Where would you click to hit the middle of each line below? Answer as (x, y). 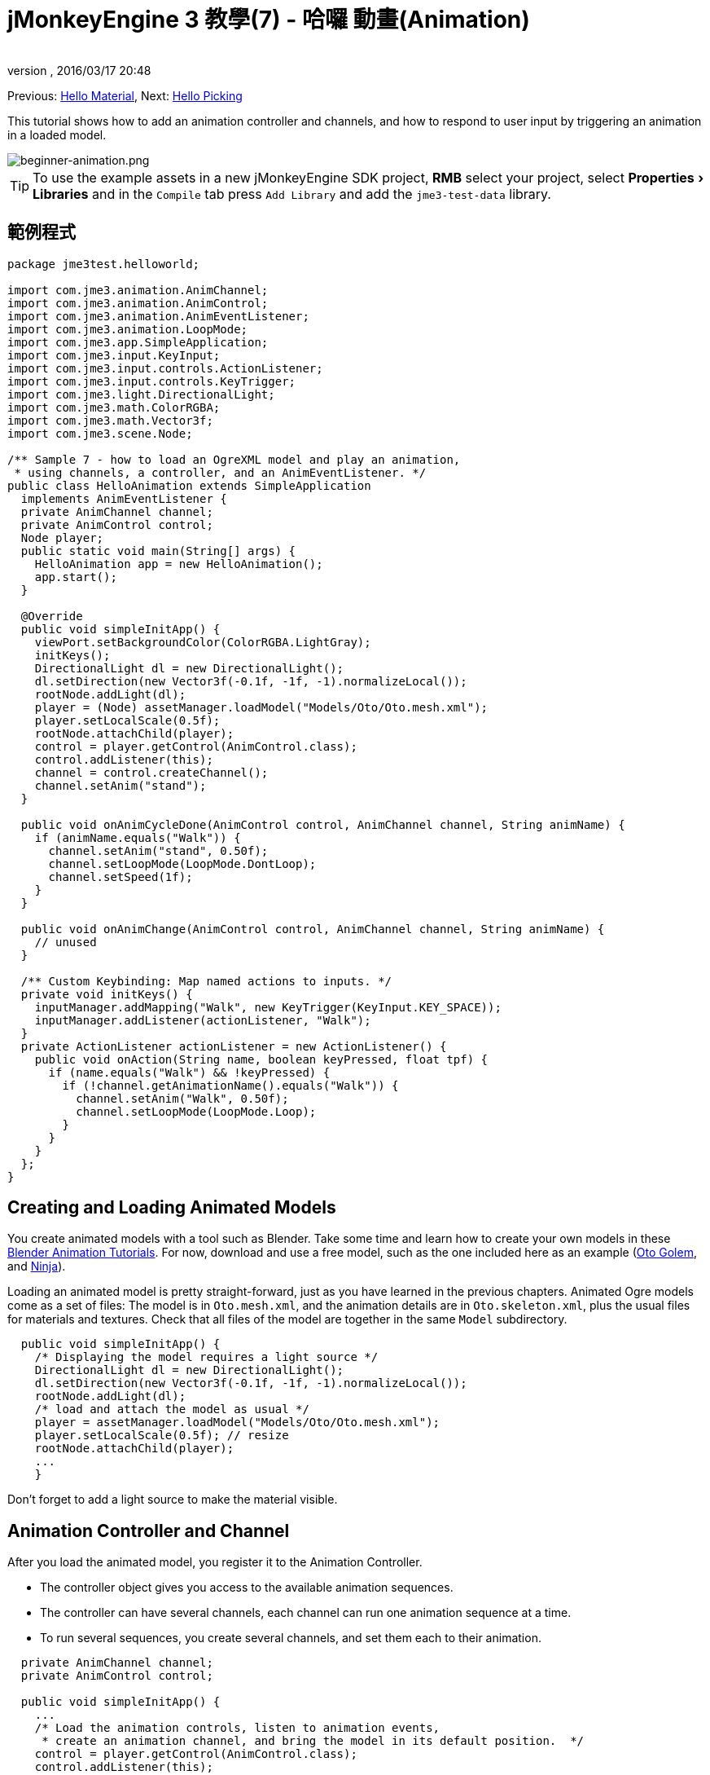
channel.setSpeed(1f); (121, 876)
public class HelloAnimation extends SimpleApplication (189, 485)
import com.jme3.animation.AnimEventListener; (158, 316)
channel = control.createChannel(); (151, 772)
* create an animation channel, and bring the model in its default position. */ (313, 1741)
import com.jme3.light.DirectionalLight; (141, 394)
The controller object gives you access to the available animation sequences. (247, 1588)
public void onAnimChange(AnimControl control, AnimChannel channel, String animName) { (313, 929)
